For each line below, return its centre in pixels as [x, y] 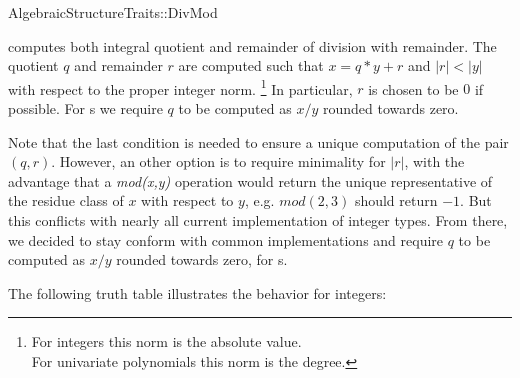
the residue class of [66, 200]
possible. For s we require [85, 108]
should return [396, 200]
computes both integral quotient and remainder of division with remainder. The [252, 45]
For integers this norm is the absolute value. [166, 341]
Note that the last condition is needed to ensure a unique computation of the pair [258, 141]
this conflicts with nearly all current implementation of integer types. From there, [258, 220]
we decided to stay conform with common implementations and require [226, 239]
